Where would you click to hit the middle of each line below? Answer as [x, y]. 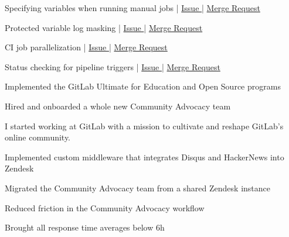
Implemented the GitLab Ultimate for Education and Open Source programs [143, 86]
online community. [38, 137]
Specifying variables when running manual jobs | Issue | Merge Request [132, 8]
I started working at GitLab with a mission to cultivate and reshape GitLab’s [144, 126]
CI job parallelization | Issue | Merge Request [86, 47]
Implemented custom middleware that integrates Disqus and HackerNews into [144, 157]
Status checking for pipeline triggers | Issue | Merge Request [113, 66]
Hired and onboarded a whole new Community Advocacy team [118, 106]
